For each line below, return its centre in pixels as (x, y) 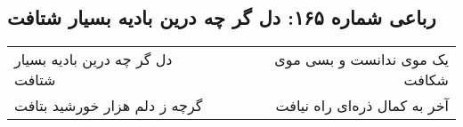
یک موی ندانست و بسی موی (361, 60)
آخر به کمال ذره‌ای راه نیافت (362, 106)
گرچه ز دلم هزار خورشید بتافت (109, 106)
